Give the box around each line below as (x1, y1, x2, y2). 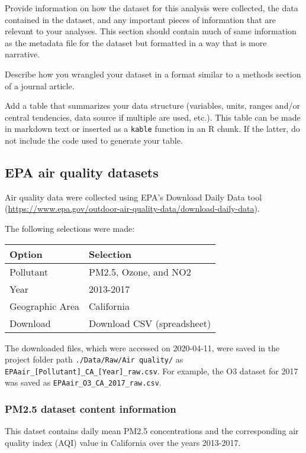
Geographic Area (9, 299, 79, 313)
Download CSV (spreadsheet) (88, 316, 211, 330)
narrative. (5, 48, 40, 60)
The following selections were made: (5, 222, 135, 234)
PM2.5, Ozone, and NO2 (88, 264, 191, 279)
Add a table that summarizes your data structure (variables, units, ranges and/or (5, 99, 300, 112)
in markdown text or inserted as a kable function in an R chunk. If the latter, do (5, 122, 300, 135)
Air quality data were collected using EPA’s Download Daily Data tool (5, 190, 262, 203)
